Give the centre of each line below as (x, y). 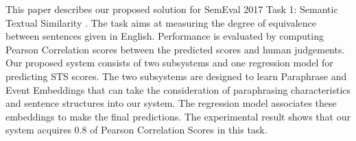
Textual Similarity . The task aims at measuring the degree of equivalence (161, 22)
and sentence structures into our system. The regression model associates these (171, 103)
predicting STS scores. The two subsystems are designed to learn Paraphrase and (176, 76)
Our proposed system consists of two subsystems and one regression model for (169, 63)
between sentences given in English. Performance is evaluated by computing (165, 36)
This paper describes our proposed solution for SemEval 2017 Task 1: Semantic (172, 9)
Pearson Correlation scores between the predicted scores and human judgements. (175, 49)
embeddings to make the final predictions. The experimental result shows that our (178, 116)
